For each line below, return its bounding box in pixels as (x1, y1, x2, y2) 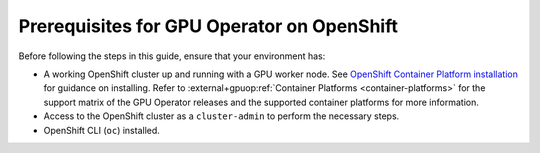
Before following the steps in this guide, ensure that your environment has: (18, 50, 326, 62)
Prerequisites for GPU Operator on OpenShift (18, 15, 399, 37)
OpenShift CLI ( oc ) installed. (43, 124, 160, 136)
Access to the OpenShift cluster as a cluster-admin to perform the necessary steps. (43, 110, 400, 122)
